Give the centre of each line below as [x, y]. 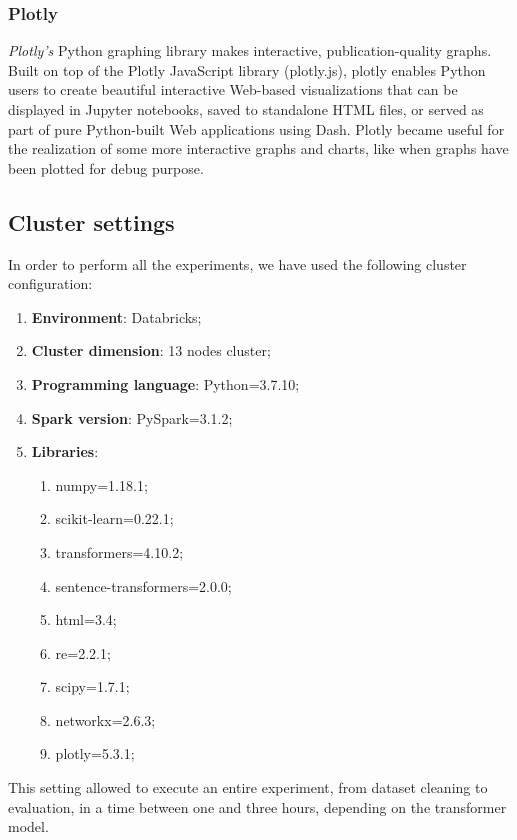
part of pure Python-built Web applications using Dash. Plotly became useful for [256, 128]
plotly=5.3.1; [95, 753]
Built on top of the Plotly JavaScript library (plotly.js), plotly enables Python [247, 69]
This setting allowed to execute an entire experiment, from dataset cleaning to [248, 787]
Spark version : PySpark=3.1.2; [132, 417]
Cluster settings [91, 221]
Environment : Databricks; [116, 316]
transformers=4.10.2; [119, 551]
